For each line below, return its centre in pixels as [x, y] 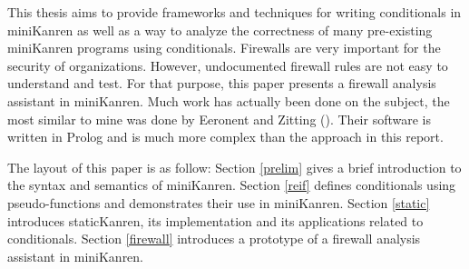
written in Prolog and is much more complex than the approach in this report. [225, 137]
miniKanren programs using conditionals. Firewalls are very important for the [224, 48]
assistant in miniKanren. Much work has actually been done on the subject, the [229, 100]
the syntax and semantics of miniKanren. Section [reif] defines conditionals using [232, 185]
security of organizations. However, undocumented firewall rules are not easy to [228, 65]
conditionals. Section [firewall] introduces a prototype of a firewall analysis [214, 239]
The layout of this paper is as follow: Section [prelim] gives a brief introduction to [234, 167]
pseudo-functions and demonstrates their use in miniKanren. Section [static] [219, 202]
